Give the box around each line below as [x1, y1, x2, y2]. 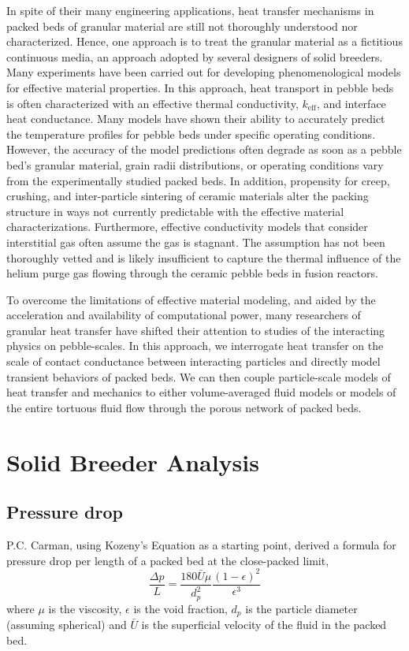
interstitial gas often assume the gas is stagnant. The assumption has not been [6, 233, 385, 250]
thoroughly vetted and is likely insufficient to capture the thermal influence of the [6, 249, 401, 266]
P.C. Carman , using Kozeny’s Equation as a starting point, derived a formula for [6, 537, 396, 553]
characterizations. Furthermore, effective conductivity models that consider [6, 218, 368, 235]
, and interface [316, 95, 386, 111]
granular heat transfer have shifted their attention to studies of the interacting [6, 322, 385, 338]
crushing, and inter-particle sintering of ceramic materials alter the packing [6, 188, 369, 204]
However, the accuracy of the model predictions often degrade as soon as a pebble [6, 141, 402, 158]
